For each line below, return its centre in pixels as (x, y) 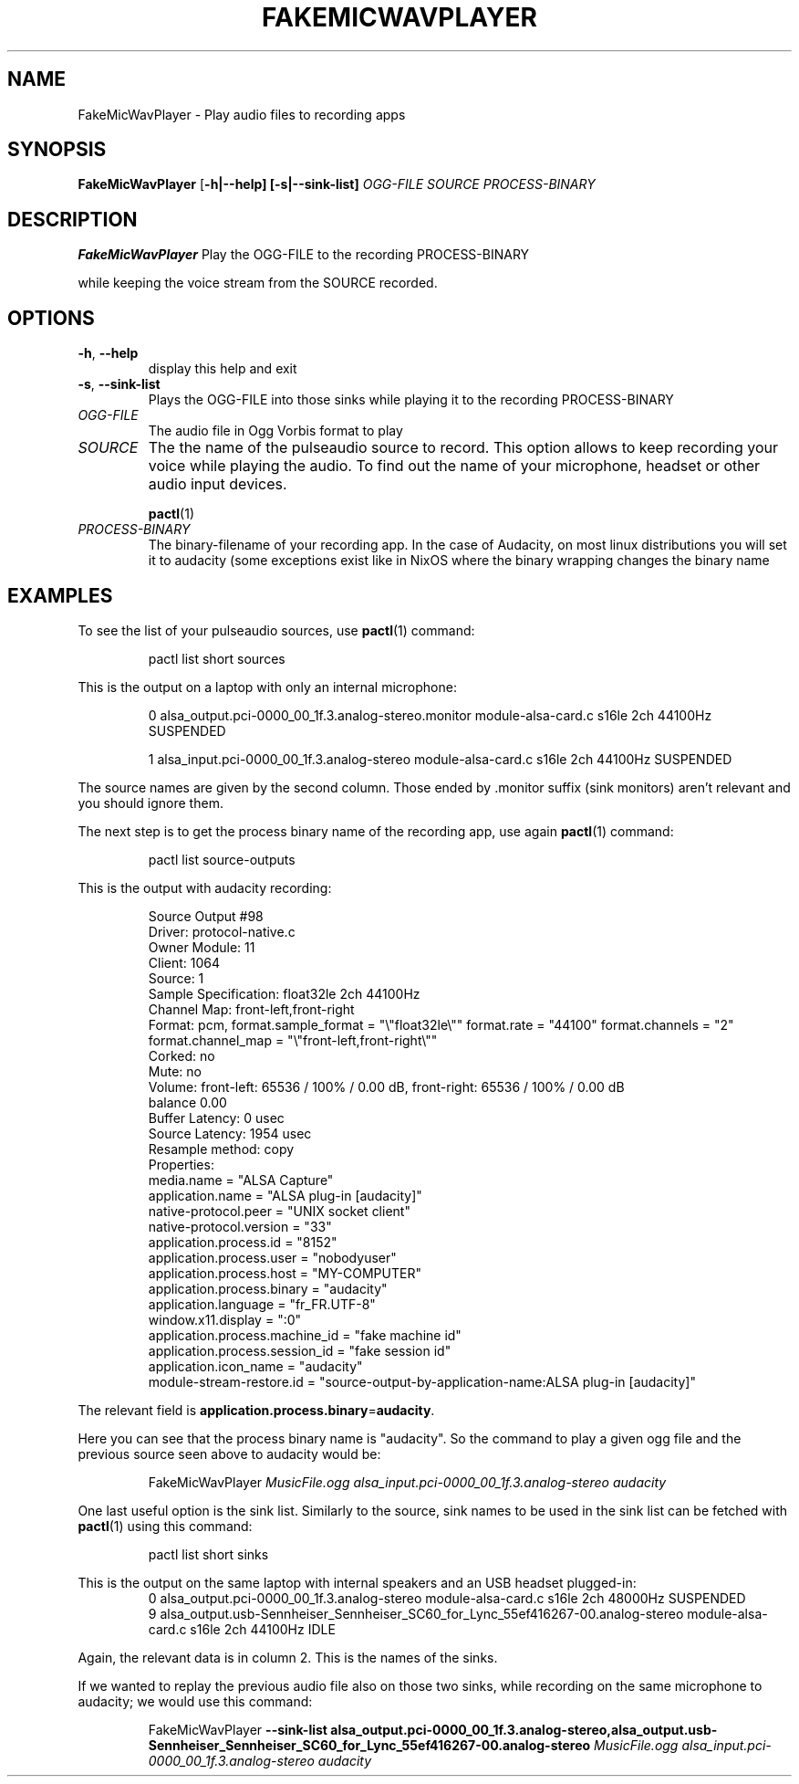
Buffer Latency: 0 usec (216, 1118)
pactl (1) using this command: (165, 1526)
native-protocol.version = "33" (240, 1226)
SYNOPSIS (57, 150)
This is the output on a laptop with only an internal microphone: (267, 687)
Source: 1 (176, 978)
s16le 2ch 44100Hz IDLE (263, 1629)
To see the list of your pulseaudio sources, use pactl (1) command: (276, 630)
